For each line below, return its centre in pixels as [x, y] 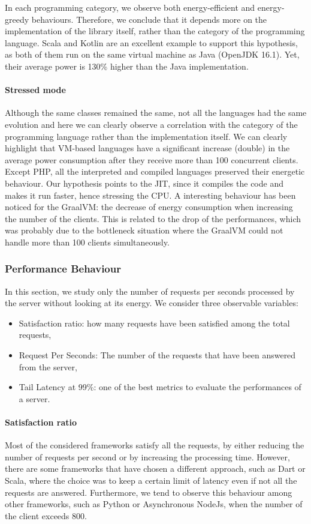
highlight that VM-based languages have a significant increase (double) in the [147, 148]
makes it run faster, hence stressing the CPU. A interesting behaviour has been [150, 195]
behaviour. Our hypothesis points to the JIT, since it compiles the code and [144, 183]
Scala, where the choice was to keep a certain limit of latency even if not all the [151, 480]
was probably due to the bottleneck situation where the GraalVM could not [144, 230]
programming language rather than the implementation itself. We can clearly [146, 136]
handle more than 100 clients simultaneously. [87, 242]
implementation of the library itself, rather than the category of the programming [155, 31]
